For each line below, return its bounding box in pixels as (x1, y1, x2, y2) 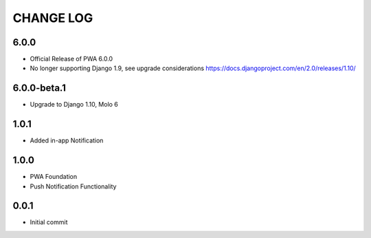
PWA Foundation (30, 173, 78, 181)
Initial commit (30, 218, 68, 226)
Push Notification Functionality (30, 182, 117, 191)
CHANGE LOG (12, 10, 93, 25)
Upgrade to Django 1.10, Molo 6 (30, 100, 118, 109)
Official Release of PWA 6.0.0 (30, 55, 113, 63)
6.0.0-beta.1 (12, 83, 67, 94)
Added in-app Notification (30, 136, 104, 144)
